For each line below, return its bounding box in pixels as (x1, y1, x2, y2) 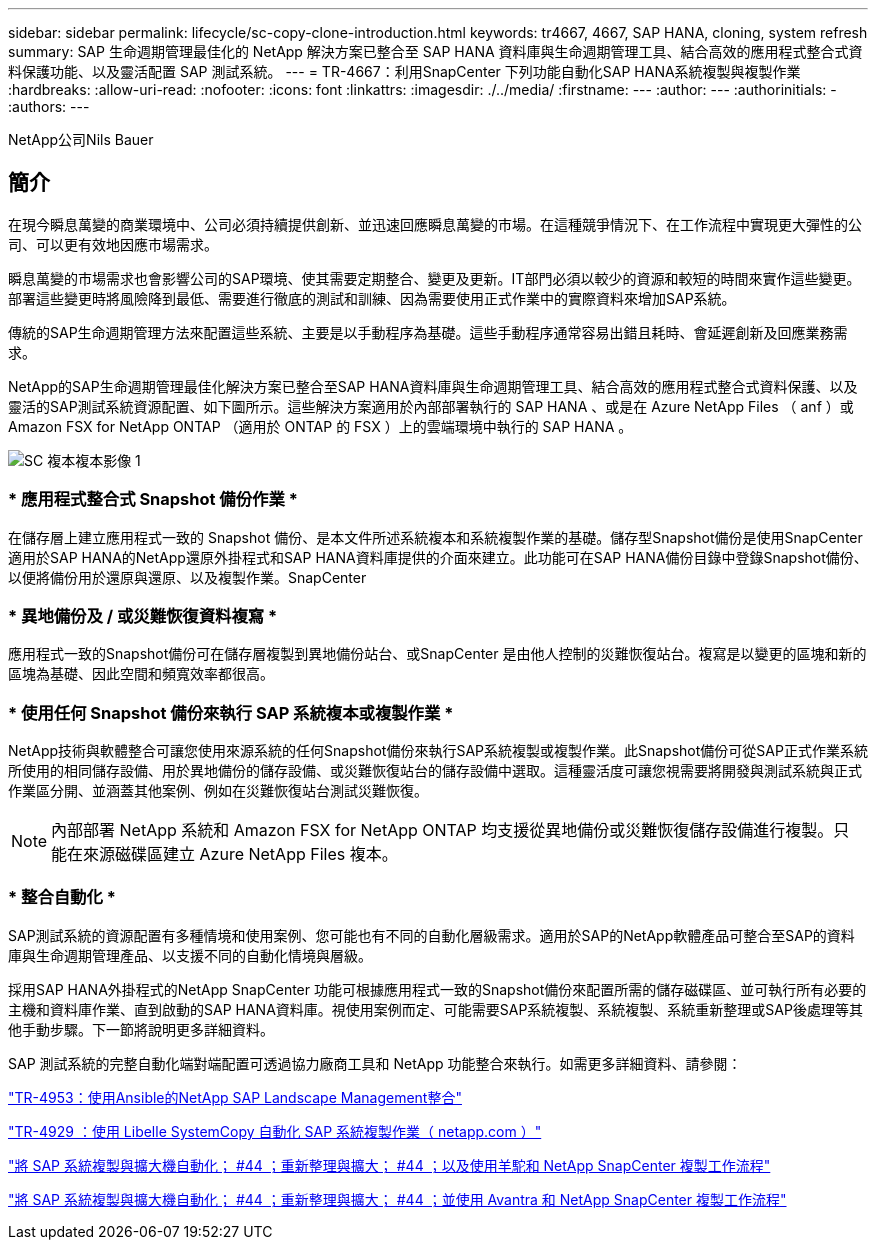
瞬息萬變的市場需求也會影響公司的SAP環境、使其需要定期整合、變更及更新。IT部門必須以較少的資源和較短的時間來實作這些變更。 (8, 269, 861, 287)
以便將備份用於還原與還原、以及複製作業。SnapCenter (8, 568, 367, 586)
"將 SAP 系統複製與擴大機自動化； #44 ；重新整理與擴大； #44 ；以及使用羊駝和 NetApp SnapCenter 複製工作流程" (8, 1156, 771, 1174)
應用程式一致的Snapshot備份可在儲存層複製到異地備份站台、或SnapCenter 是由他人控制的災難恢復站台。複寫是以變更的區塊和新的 (8, 645, 867, 663)
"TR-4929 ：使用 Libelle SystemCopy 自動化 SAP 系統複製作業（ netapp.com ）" (8, 1122, 542, 1140)
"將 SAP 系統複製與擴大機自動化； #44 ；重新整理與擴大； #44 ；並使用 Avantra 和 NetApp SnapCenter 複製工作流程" (8, 1190, 787, 1208)
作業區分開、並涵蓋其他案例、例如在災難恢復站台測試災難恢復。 (8, 782, 428, 800)
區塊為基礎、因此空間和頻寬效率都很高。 (8, 665, 274, 683)
